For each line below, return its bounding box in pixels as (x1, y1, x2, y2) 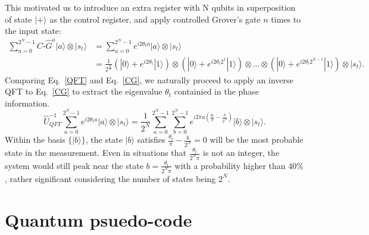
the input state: (5, 24, 61, 37)
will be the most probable (209, 133, 304, 146)
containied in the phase (174, 85, 259, 98)
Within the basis (5, 133, 65, 146)
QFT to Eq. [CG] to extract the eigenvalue (5, 85, 162, 98)
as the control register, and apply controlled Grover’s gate (49, 12, 261, 25)
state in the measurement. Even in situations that (5, 146, 187, 159)
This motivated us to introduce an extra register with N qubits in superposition (5, 1, 296, 13)
